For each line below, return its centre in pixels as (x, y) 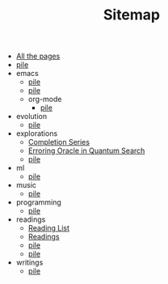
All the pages (38, 56)
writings (29, 263)
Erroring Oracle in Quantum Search (86, 150)
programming (39, 202)
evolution (31, 117)
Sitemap (132, 15)
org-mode (45, 100)
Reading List (49, 228)
